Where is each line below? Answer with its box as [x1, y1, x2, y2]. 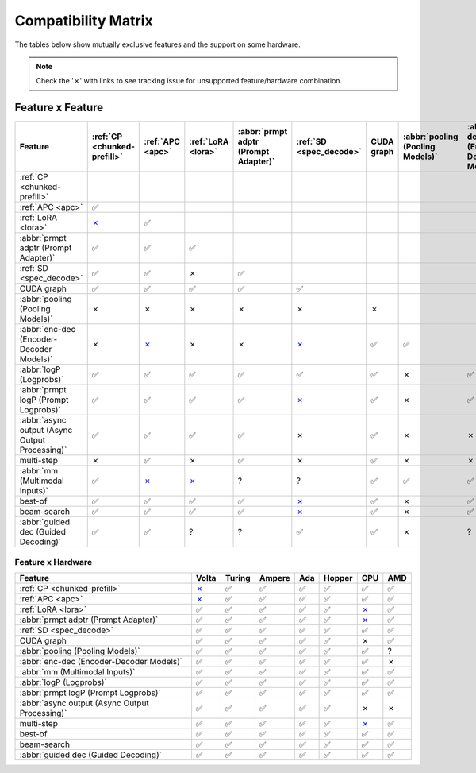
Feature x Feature [14, 101, 104, 114]
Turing [225, 572, 251, 583]
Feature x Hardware [14, 556, 93, 567]
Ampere [259, 572, 291, 583]
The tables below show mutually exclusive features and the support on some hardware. [14, 40, 301, 49]
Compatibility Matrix [14, 12, 154, 29]
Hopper [324, 572, 353, 583]
